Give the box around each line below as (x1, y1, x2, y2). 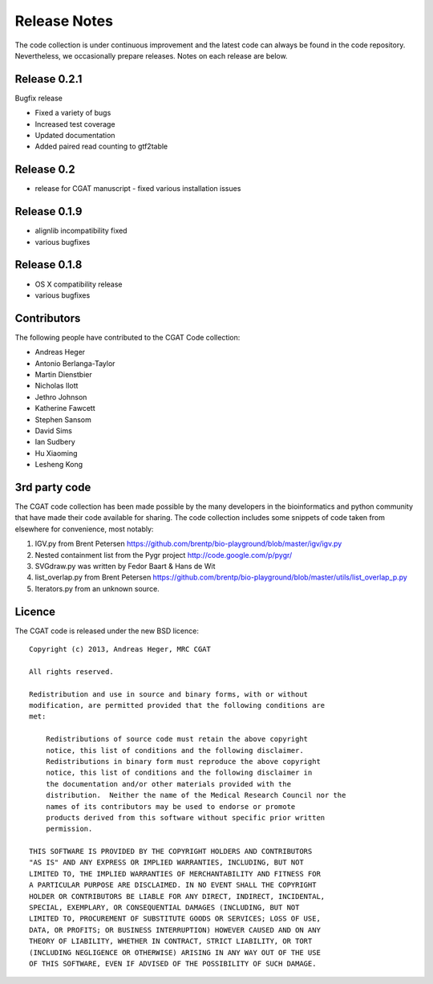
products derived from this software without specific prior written (45, 813, 326, 822)
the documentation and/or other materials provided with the (45, 779, 292, 788)
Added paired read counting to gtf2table (34, 141, 168, 152)
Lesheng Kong (34, 460, 83, 470)
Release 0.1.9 (14, 205, 83, 218)
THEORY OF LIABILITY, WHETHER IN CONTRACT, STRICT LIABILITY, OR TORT (29, 937, 313, 946)
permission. (45, 824, 93, 834)
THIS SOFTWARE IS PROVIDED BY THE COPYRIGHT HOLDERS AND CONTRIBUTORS (29, 847, 313, 856)
